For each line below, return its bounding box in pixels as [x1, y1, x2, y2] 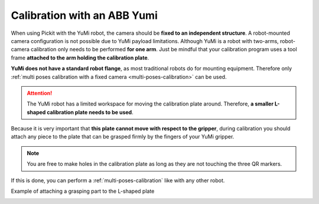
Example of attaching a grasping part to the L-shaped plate [11, 187, 155, 195]
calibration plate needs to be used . [46, 108, 134, 116]
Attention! [27, 89, 53, 97]
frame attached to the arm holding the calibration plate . [11, 54, 149, 61]
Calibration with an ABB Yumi [11, 9, 158, 22]
